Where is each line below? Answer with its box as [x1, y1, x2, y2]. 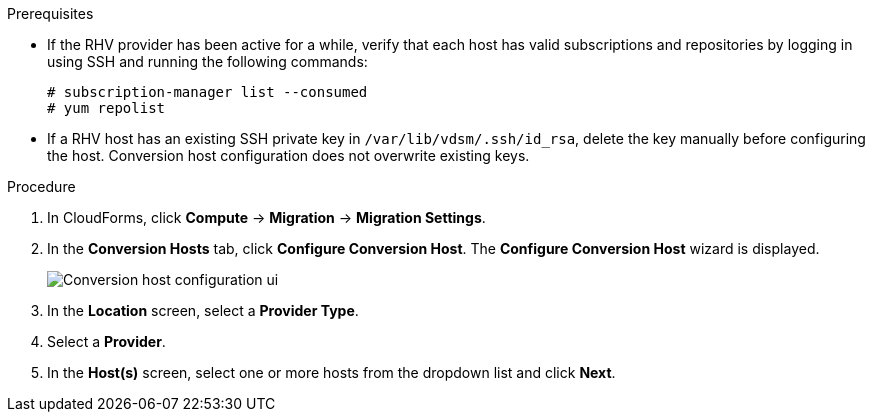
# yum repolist [47, 100, 166, 116]
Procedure [7, 178, 76, 195]
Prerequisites [7, 5, 94, 22]
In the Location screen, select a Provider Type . [47, 302, 359, 319]
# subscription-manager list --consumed [47, 84, 368, 100]
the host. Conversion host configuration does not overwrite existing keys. [47, 147, 530, 164]
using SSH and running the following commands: [47, 53, 368, 70]
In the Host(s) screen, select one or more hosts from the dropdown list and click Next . [47, 364, 616, 381]
